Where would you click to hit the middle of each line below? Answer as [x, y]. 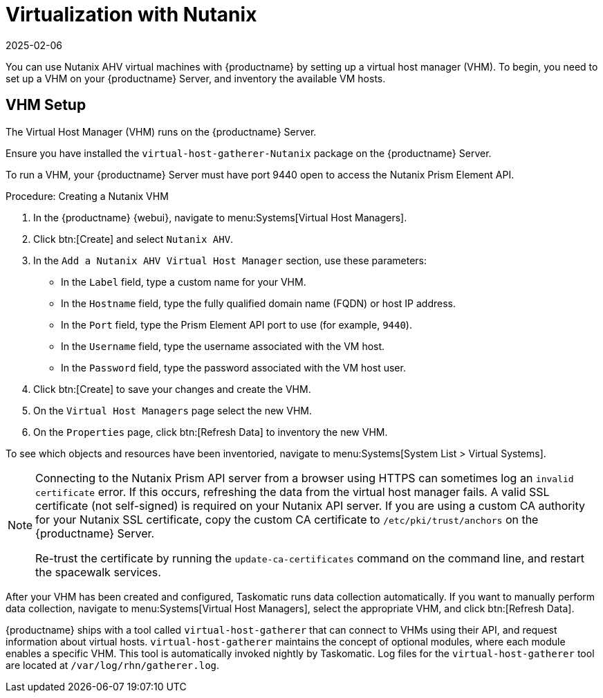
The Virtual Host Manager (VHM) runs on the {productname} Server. [161, 131]
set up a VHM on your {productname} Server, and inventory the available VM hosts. [196, 78]
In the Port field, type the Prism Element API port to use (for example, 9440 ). [236, 324]
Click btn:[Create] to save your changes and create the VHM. [172, 389]
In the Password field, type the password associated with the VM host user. [233, 367]
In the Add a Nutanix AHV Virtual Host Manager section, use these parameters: [230, 260]
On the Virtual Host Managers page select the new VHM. [173, 410]
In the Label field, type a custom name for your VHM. [184, 282]
